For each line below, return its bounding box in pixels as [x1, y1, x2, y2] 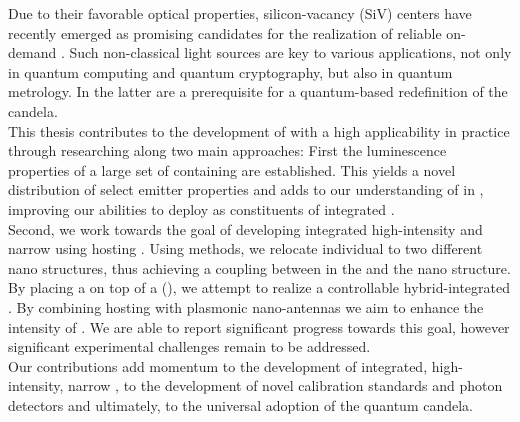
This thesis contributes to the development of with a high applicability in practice [8, 120, 510, 141]
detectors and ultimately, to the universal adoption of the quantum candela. [8, 394, 473, 415]
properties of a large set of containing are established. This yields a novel [8, 159, 456, 180]
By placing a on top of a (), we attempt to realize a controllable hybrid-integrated [8, 277, 511, 298]
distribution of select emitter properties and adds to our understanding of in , [8, 179, 484, 200]
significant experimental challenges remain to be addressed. [8, 336, 371, 357]
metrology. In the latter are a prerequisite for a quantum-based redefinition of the [8, 81, 508, 102]
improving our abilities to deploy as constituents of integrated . [8, 198, 395, 219]
